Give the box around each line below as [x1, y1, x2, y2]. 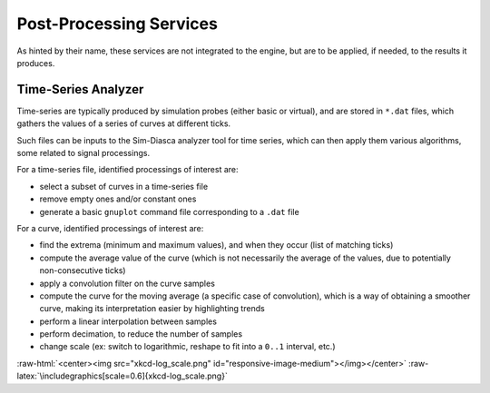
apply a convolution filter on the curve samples [39, 278, 215, 289]
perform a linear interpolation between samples [39, 316, 218, 327]
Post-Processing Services [16, 14, 218, 34]
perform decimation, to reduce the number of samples [39, 329, 243, 339]
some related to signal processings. [16, 148, 150, 159]
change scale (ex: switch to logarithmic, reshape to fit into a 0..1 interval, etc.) [39, 341, 336, 352]
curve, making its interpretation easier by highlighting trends [39, 303, 265, 314]
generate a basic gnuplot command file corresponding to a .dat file [39, 206, 299, 217]
